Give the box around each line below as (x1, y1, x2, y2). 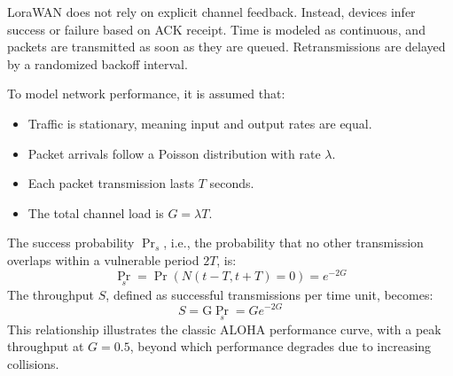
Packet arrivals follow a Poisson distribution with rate (27, 144, 321, 162)
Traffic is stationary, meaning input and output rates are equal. (27, 114, 372, 132)
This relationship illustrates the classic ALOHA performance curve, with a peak (7, 319, 441, 338)
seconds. (209, 174, 254, 192)
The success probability (7, 233, 135, 252)
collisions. (7, 354, 59, 372)
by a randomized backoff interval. (7, 54, 188, 73)
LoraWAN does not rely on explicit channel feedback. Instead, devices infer (7, 3, 416, 20)
